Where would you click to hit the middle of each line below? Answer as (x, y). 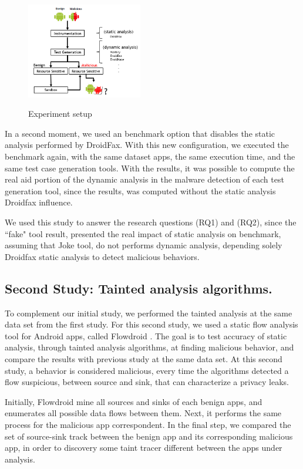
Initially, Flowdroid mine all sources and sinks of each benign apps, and (134, 401)
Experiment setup (60, 114)
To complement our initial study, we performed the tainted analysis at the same (149, 313)
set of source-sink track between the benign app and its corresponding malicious (149, 436)
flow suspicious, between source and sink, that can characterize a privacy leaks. (147, 382)
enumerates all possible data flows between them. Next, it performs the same (143, 413)
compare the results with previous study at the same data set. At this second (144, 358)
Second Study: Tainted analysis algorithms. (139, 288)
